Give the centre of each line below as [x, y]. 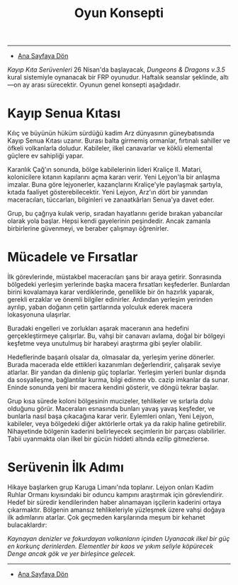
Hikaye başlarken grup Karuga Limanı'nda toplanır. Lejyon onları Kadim [110, 487]
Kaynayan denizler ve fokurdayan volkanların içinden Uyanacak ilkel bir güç [119, 538]
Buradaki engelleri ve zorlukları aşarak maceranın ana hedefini [98, 329]
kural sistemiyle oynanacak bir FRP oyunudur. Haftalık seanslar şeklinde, [113, 77]
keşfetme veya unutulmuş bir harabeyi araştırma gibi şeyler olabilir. [105, 344]
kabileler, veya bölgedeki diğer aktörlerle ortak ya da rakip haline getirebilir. [117, 424]
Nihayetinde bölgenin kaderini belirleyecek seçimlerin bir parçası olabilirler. [117, 432]
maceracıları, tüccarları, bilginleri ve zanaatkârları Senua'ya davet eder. [111, 199]
